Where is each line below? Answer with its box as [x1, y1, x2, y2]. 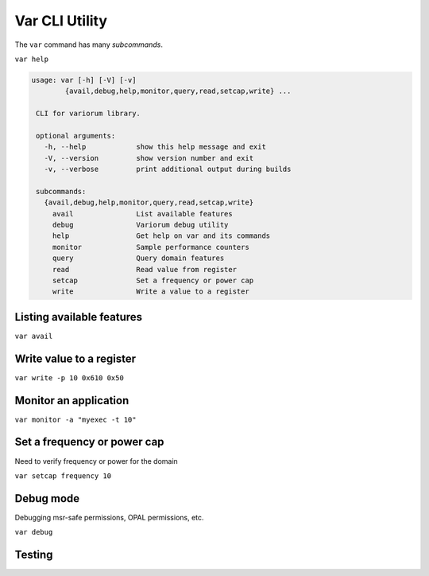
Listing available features [14, 310, 143, 324]
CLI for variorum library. [36, 109, 141, 119]
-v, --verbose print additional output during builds [44, 165, 292, 174]
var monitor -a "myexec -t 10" [14, 414, 137, 424]
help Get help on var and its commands [52, 232, 271, 240]
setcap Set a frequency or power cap [52, 275, 254, 285]
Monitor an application [14, 394, 129, 407]
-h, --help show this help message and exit [44, 142, 266, 151]
